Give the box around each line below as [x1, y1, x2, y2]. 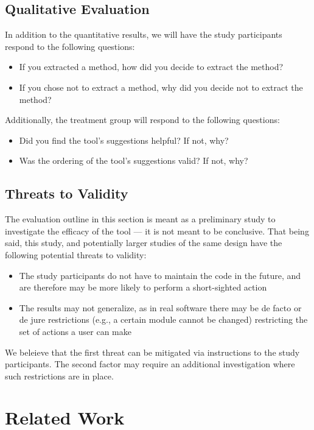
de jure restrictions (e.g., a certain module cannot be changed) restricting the [19, 313, 308, 326]
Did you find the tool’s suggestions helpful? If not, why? [19, 133, 229, 146]
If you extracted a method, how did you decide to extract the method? [19, 60, 284, 73]
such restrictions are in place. [5, 369, 114, 382]
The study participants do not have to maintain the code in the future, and [19, 269, 301, 281]
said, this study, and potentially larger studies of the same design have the [5, 236, 282, 249]
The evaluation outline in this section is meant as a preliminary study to [5, 213, 276, 225]
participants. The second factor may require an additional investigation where [5, 358, 295, 370]
